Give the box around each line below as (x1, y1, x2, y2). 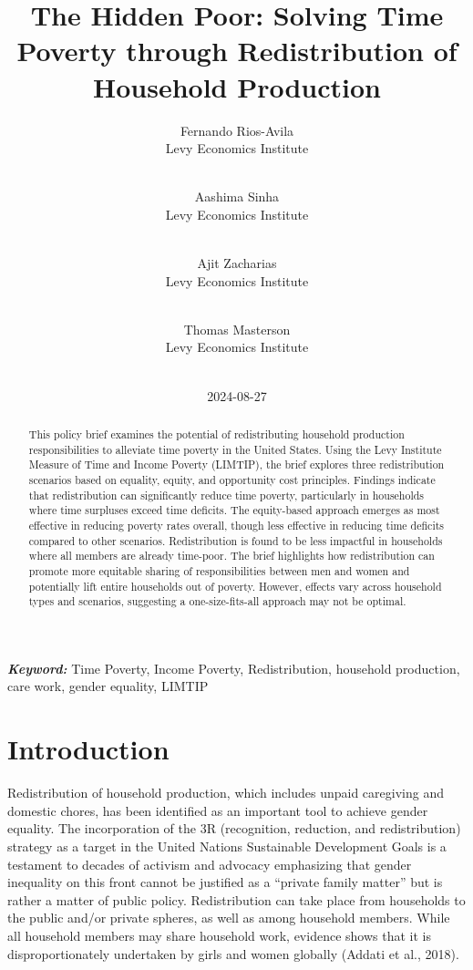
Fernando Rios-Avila (180, 120, 294, 139)
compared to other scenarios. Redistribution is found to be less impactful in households (28, 532, 443, 548)
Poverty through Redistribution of (16, 32, 458, 69)
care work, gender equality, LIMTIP (7, 676, 209, 696)
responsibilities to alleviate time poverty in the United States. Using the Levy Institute (28, 441, 442, 457)
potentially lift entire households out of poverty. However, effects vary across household (28, 578, 442, 593)
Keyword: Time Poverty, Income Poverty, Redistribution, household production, (7, 658, 460, 677)
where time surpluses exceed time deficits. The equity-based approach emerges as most (28, 502, 440, 518)
